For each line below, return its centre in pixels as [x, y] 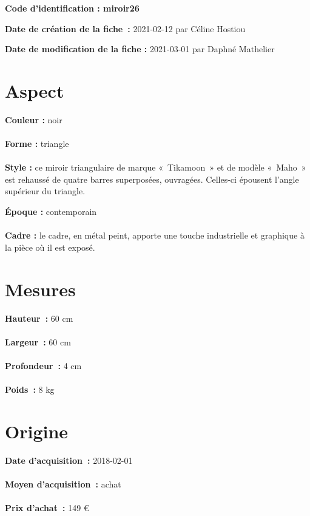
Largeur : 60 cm [38, 341]
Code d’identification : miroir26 [72, 8]
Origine [37, 431]
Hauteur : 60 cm [39, 318]
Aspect [35, 90]
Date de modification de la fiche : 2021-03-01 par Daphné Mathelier [140, 49]
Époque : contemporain [51, 212]
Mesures [40, 289]
